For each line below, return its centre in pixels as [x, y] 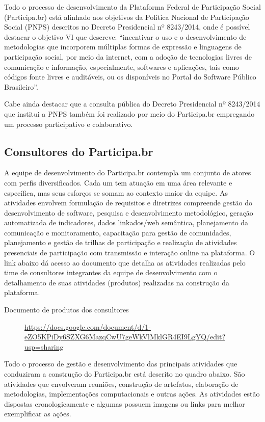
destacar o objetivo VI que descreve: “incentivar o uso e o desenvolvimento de [125, 36]
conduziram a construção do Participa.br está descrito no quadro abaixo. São [125, 374]
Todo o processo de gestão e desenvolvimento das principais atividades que [121, 364]
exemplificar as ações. [38, 414]
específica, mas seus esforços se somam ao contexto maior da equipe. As [116, 192]
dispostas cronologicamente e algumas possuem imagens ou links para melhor [125, 403]
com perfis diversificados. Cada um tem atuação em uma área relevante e [118, 182]
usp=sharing [44, 346]
